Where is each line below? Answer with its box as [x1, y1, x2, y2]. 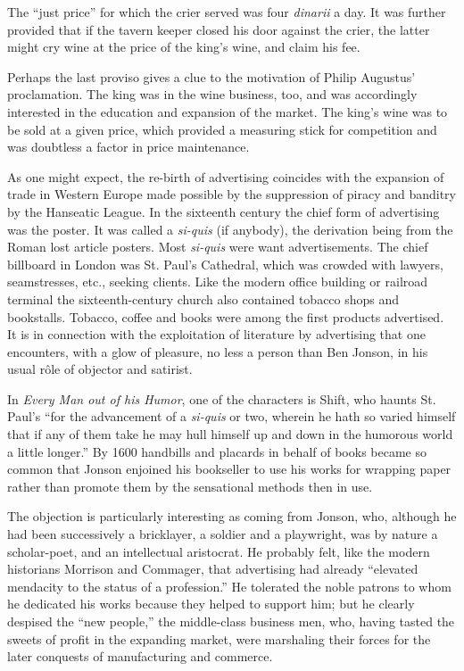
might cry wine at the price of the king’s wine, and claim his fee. [7, 37, 360, 56]
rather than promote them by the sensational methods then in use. [7, 476, 373, 495]
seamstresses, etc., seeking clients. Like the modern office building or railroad [7, 272, 428, 291]
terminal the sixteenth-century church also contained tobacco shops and [7, 289, 400, 308]
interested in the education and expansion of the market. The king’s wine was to [7, 102, 448, 120]
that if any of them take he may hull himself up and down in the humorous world [7, 425, 453, 443]
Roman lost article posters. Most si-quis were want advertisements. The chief [7, 237, 428, 256]
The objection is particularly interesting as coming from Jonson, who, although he [7, 507, 457, 526]
